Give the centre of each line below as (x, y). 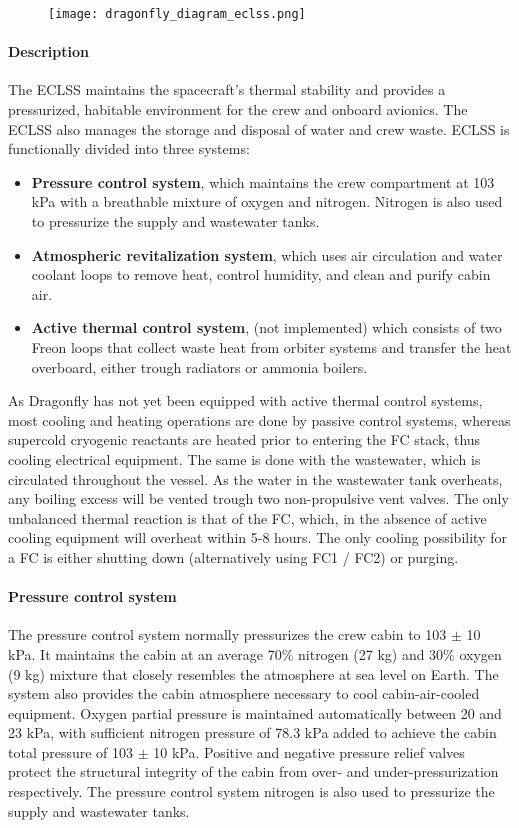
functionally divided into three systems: (129, 148)
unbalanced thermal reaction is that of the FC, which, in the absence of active (247, 517)
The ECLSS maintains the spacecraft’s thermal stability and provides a (227, 89)
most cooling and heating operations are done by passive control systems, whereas (259, 419)
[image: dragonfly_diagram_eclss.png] (177, 14)
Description (49, 51)
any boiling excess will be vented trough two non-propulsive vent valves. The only (258, 498)
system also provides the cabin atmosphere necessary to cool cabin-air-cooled (244, 693)
